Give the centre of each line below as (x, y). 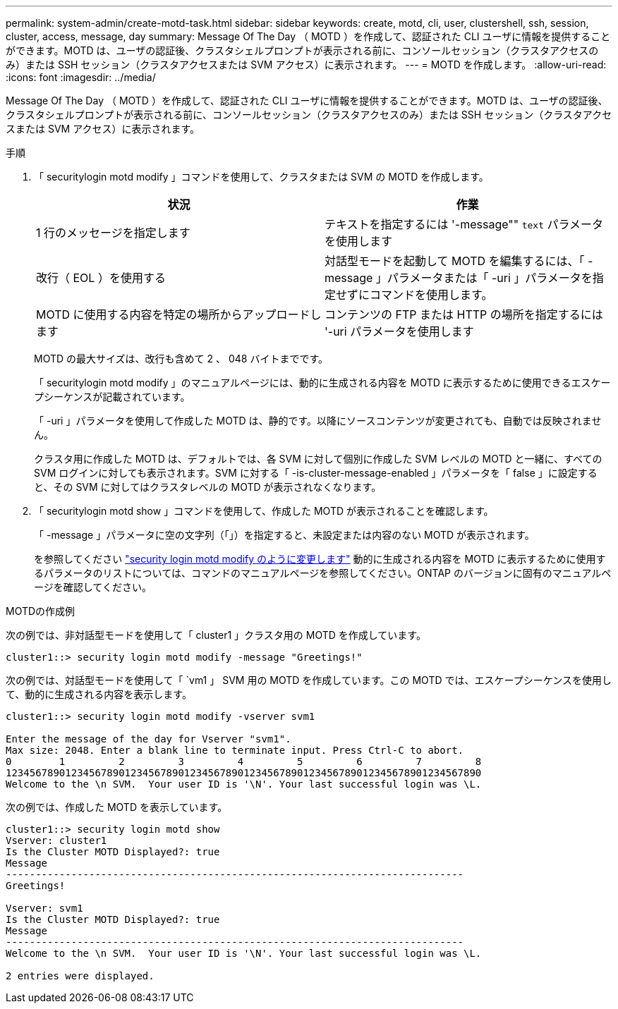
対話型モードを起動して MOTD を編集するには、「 (455, 261)
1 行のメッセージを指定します (113, 233)
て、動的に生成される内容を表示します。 (99, 694)
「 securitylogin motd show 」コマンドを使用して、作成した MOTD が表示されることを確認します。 (264, 511)
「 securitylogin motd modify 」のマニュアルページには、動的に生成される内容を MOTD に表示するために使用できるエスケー (322, 383)
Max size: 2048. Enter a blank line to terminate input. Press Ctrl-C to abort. (235, 750)
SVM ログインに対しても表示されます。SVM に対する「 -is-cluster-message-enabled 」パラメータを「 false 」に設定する (316, 473)
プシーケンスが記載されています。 (112, 397)
